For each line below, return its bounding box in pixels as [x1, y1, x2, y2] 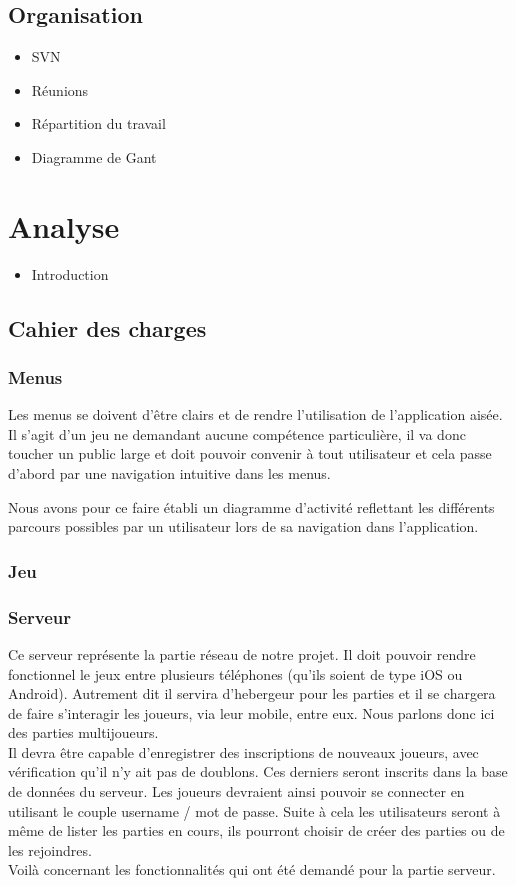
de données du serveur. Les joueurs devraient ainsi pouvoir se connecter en [8, 781, 465, 802]
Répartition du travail [31, 113, 166, 134]
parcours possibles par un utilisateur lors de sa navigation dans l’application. [8, 516, 479, 537]
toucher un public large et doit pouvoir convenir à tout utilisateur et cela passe [8, 443, 492, 464]
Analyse [8, 205, 120, 246]
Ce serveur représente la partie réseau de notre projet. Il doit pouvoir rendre [8, 643, 476, 664]
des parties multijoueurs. [8, 722, 159, 743]
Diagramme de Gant [31, 146, 157, 167]
